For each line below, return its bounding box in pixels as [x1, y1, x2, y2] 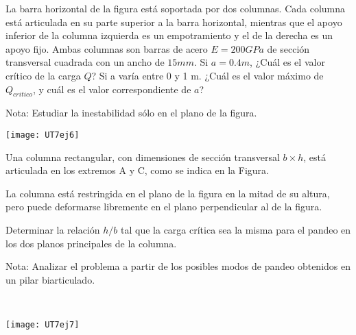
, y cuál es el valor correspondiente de [32, 82, 191, 96]
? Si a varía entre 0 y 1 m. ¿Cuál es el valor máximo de [91, 68, 324, 82]
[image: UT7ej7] [5, 319, 80, 330]
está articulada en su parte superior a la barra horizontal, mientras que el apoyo [5, 14, 342, 29]
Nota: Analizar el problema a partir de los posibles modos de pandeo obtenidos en [5, 259, 351, 273]
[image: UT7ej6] [5, 129, 80, 140]
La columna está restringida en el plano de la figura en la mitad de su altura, [5, 186, 330, 200]
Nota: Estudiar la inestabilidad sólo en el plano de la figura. [5, 106, 257, 120]
